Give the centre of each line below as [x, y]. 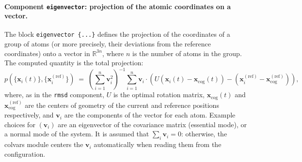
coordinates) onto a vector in [47, 53]
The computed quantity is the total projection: [74, 63]
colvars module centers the [44, 144]
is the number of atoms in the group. [187, 53]
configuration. [25, 154]
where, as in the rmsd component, [55, 95]
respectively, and [29, 115]
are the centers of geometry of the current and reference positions [122, 105]
